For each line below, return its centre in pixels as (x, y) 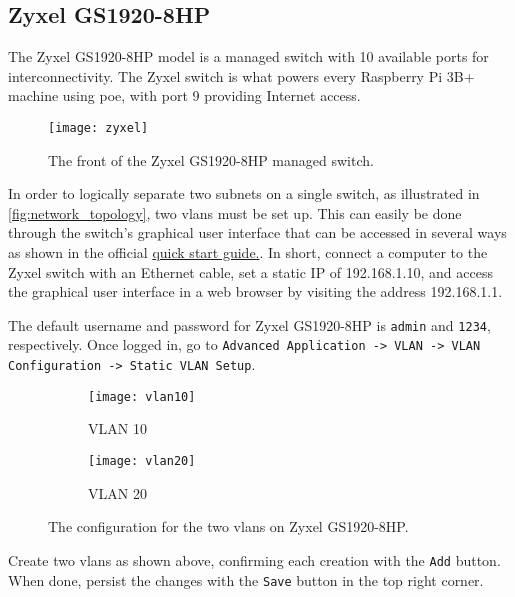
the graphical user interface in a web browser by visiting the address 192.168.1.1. (255, 291)
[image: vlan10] (142, 396)
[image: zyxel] (98, 127)
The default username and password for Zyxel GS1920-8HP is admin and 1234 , (249, 324)
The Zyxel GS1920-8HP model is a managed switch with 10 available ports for (248, 56)
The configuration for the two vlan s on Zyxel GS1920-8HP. (228, 526)
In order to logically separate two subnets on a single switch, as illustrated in (244, 193)
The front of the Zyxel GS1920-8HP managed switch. (211, 159)
